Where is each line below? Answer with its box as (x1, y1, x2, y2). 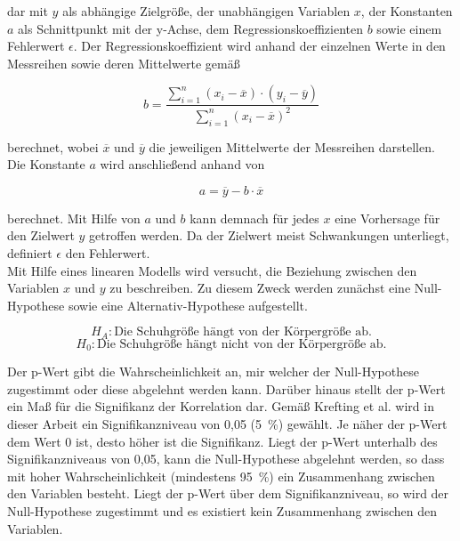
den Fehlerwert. (65, 243, 150, 262)
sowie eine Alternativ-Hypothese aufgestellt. (68, 295, 308, 314)
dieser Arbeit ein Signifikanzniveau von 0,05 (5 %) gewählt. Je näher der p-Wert (7, 414, 448, 432)
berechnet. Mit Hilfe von (7, 208, 141, 227)
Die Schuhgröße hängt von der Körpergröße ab (114, 326, 368, 339)
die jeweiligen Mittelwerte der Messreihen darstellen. (149, 137, 435, 156)
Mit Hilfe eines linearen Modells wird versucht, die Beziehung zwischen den (7, 261, 417, 279)
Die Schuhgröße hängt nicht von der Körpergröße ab (97, 337, 383, 351)
